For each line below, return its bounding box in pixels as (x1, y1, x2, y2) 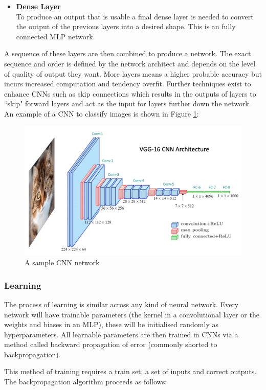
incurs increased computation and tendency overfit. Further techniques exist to (4, 78, 251, 89)
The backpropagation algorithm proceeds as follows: (4, 376, 167, 387)
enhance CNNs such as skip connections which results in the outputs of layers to (4, 88, 256, 99)
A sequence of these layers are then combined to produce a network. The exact (4, 48, 251, 59)
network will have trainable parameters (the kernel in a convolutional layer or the (4, 309, 259, 319)
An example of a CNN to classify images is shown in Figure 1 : (4, 108, 199, 119)
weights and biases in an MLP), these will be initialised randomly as (4, 319, 218, 330)
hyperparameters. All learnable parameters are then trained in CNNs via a (4, 329, 238, 339)
